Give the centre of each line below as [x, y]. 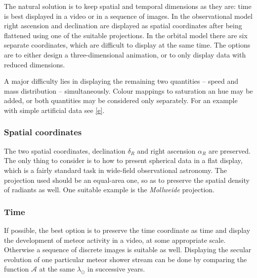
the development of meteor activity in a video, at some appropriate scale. [115, 240]
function [17, 269]
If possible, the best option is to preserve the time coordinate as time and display [127, 230]
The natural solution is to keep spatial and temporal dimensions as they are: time [128, 6]
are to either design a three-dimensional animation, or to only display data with [125, 54]
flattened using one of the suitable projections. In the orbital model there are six [126, 35]
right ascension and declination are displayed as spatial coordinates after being [123, 26]
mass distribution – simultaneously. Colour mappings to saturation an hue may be [128, 90]
